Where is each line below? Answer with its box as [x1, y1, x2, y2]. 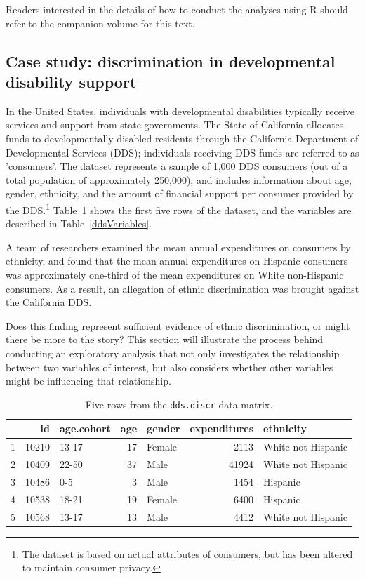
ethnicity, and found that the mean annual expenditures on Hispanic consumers [6, 253, 348, 268]
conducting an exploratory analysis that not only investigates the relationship [6, 345, 340, 360]
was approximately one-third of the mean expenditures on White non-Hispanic [6, 267, 344, 281]
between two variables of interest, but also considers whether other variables [6, 359, 333, 374]
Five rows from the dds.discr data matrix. [85, 397, 273, 411]
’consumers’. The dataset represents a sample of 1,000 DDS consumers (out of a [6, 159, 348, 173]
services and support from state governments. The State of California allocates [6, 117, 344, 132]
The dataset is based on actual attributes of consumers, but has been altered [22, 546, 353, 561]
